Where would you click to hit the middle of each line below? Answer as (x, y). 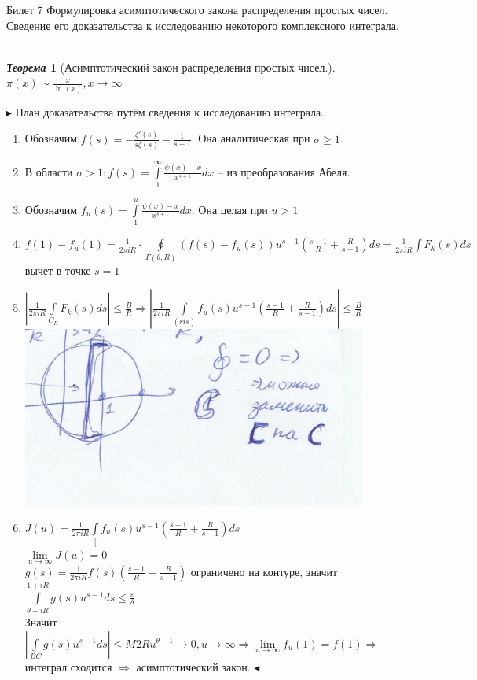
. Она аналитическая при (251, 138)
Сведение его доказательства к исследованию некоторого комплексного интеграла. (203, 25)
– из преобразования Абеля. (284, 171)
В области (49, 171)
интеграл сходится (68, 666)
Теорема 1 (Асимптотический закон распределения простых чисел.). (171, 67)
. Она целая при (229, 209)
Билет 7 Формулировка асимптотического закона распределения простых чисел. (197, 9)
